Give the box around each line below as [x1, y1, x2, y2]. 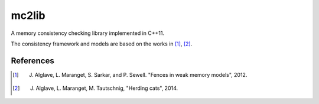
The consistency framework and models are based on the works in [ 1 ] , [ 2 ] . [11, 40, 193, 47]
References [11, 56, 54, 66]
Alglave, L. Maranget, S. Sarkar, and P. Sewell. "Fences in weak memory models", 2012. [34, 71, 248, 78]
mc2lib [11, 9, 45, 22]
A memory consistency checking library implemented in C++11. [11, 30, 165, 37]
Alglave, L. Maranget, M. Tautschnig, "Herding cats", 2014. [35, 84, 178, 92]
